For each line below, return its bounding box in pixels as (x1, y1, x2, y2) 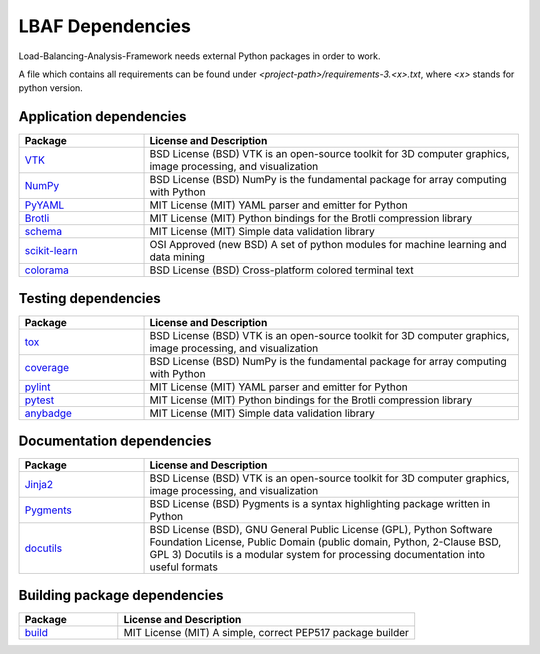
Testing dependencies (18, 290, 162, 307)
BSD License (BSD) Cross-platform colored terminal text (149, 263, 414, 277)
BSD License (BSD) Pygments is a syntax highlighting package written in (149, 497, 491, 511)
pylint (24, 380, 51, 394)
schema (24, 225, 63, 239)
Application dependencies (18, 108, 187, 125)
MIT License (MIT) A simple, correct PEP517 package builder (123, 625, 410, 639)
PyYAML (24, 198, 65, 212)
